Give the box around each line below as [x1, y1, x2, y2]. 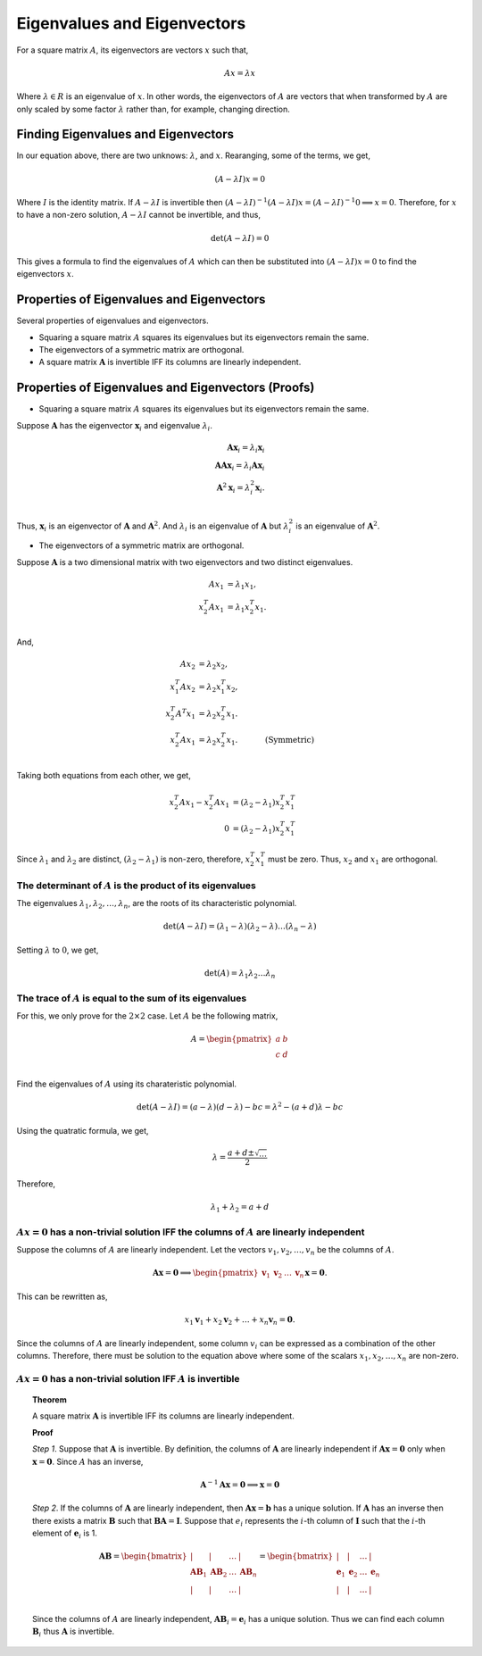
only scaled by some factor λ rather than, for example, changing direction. [16, 104, 290, 114]
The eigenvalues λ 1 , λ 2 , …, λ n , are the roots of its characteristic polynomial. [16, 898, 297, 911]
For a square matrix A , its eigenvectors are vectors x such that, [16, 45, 249, 55]
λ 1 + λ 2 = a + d [210, 1202, 270, 1214]
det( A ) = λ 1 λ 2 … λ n [204, 969, 276, 980]
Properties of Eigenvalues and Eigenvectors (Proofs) [16, 380, 315, 395]
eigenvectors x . [16, 269, 75, 279]
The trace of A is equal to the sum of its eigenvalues [16, 992, 247, 1004]
